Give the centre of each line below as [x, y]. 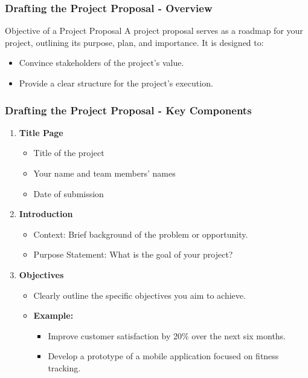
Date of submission [69, 193]
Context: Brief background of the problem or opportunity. [141, 234]
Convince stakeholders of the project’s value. [101, 63]
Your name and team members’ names [104, 173]
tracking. [64, 367]
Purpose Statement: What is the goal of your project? [133, 254]
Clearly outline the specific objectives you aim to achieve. [140, 295]
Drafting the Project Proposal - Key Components [128, 110]
